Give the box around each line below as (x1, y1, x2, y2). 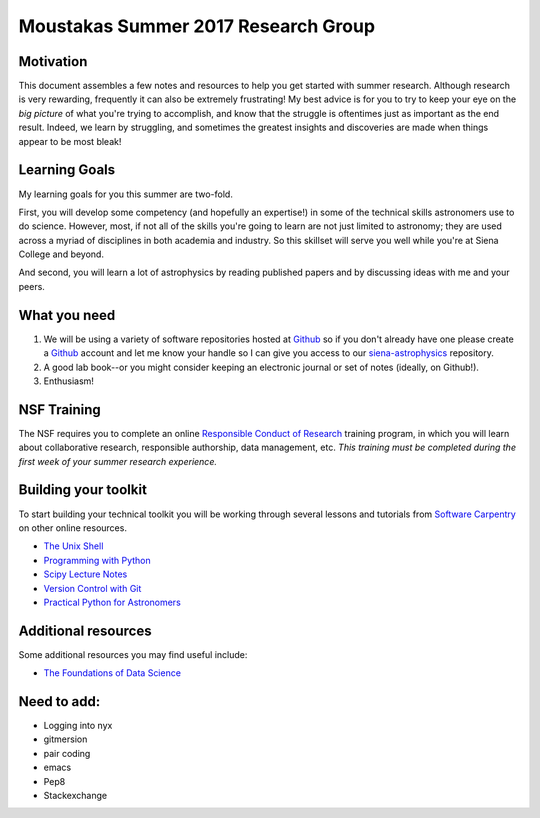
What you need (18, 306, 116, 324)
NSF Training (18, 401, 102, 418)
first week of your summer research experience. (18, 455, 217, 467)
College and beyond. (18, 248, 105, 260)
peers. (18, 280, 45, 292)
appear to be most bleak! (18, 135, 122, 147)
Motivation (18, 53, 88, 70)
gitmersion (43, 733, 88, 745)
